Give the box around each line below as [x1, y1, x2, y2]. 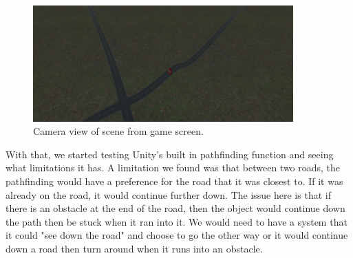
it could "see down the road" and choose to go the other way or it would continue [6, 228, 348, 242]
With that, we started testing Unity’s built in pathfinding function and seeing [6, 147, 334, 161]
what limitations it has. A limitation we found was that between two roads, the [6, 160, 341, 175]
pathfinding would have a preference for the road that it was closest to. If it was [6, 174, 343, 189]
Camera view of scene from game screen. [33, 124, 204, 138]
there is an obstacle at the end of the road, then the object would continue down [6, 201, 345, 215]
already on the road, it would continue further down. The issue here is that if [6, 187, 331, 202]
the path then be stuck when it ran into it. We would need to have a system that [6, 214, 347, 228]
